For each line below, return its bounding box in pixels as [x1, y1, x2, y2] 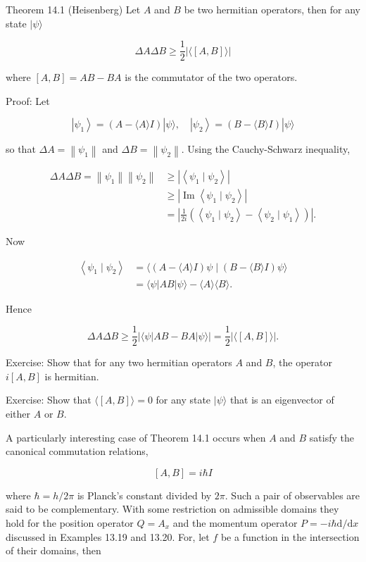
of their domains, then [6, 543, 101, 558]
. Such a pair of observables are [225, 487, 360, 502]
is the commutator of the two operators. [125, 70, 298, 85]
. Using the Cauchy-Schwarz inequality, [181, 142, 351, 156]
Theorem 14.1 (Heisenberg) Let [6, 2, 141, 16]
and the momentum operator [172, 515, 298, 530]
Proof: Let [6, 93, 50, 108]
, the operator [272, 355, 332, 370]
